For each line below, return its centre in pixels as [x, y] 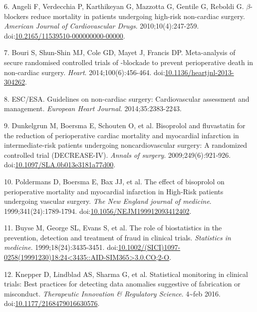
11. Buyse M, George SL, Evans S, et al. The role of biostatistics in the [113, 228]
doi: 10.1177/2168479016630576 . [52, 303]
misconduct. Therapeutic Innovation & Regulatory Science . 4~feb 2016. [112, 293]
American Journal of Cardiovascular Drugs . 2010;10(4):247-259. [102, 26]
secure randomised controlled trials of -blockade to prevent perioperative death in [129, 62]
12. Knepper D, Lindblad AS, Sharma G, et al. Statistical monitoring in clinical [126, 274]
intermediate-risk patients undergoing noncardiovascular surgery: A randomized [126, 145]
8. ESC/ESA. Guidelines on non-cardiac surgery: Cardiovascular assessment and [127, 98]
